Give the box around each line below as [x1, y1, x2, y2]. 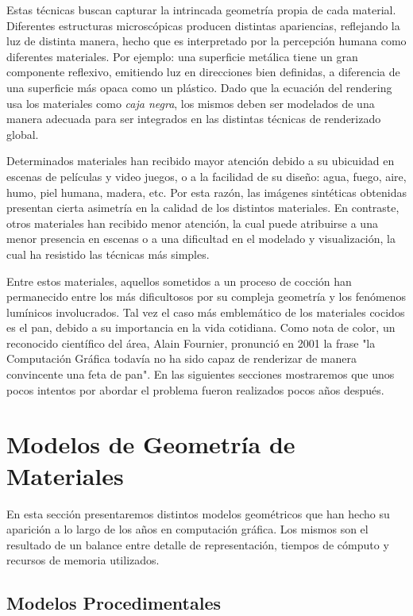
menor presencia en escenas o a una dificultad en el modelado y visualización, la [6, 230, 396, 247]
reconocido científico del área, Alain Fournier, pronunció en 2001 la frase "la [6, 334, 376, 351]
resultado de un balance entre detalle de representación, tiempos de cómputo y [6, 536, 389, 552]
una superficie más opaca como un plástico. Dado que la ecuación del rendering [6, 79, 392, 95]
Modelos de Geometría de [6, 428, 295, 460]
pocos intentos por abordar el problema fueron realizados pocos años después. [6, 381, 384, 398]
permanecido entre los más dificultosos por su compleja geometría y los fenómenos [6, 288, 407, 305]
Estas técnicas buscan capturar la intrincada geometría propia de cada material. [6, 2, 396, 17]
